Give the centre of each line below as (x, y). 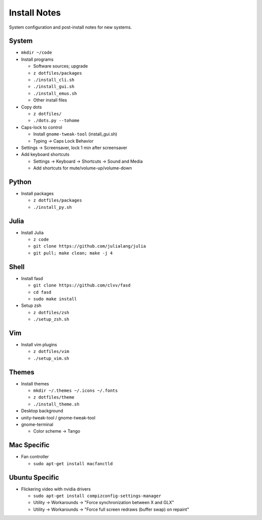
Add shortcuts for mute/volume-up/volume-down (82, 168)
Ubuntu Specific (34, 478)
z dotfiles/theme (54, 397)
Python (20, 182)
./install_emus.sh (55, 93)
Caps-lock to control (42, 127)
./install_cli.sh (54, 80)
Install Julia (32, 233)
